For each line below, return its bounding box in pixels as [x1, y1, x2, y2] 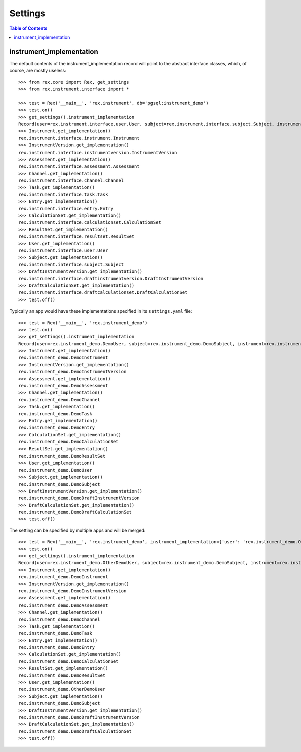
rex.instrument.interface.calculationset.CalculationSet [18, 220, 162, 225]
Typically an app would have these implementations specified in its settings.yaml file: [9, 308, 192, 314]
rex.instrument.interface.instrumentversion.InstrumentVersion [18, 149, 177, 155]
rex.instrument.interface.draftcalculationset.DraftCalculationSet [18, 290, 188, 295]
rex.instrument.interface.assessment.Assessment [18, 164, 140, 169]
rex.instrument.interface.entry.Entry [18, 206, 114, 211]
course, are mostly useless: [9, 68, 66, 74]
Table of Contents [9, 25, 48, 31]
